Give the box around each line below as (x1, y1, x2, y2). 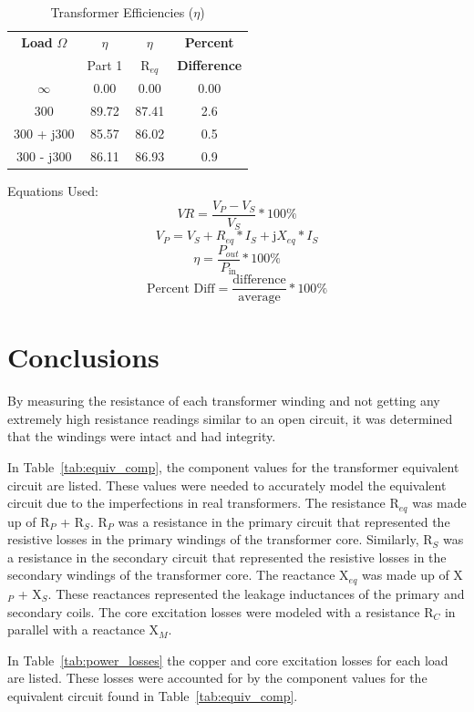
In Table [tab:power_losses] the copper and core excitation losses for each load (7, 650, 448, 669)
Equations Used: (7, 181, 98, 201)
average (238, 291, 281, 304)
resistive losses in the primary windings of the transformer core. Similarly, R (7, 530, 433, 549)
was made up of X (361, 565, 463, 584)
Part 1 (87, 56, 123, 75)
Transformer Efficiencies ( (50, 3, 194, 21)
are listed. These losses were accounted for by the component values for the (7, 668, 428, 687)
